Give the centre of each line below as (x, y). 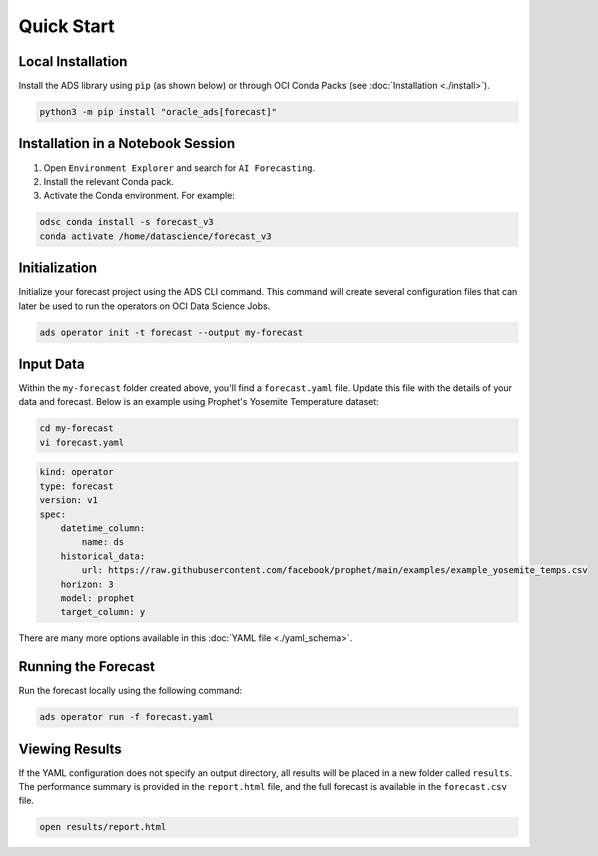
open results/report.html (103, 827)
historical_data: (103, 556)
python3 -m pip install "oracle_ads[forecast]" (158, 112)
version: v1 (69, 500)
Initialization (58, 268)
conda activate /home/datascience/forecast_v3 (155, 236)
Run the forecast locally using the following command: (130, 691)
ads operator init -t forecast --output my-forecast (171, 332)
